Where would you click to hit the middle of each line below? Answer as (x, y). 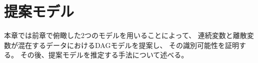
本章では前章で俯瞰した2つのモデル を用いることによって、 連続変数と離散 (125, 35)
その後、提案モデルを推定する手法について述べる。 (104, 55)
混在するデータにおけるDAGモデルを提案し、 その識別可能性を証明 (128, 45)
